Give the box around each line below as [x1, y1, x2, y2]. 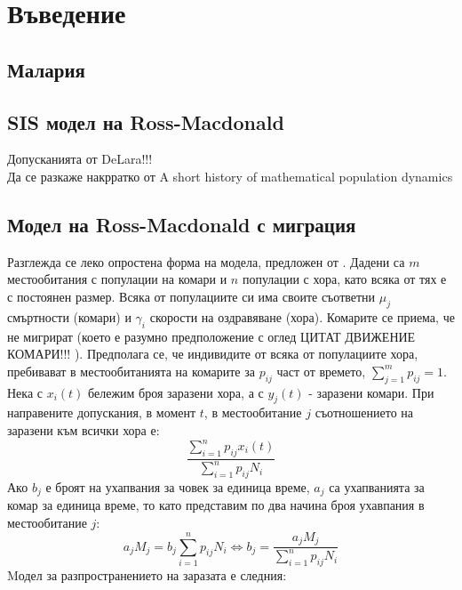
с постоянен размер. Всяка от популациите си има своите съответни [7, 287, 376, 305]
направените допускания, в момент [7, 403, 196, 422]
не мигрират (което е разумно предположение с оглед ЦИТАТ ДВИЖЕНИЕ [7, 327, 416, 345]
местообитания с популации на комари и [7, 270, 227, 288]
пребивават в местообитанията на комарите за [7, 361, 255, 380]
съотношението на [315, 403, 414, 422]
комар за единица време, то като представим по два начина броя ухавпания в [7, 496, 425, 514]
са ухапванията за [329, 477, 425, 496]
